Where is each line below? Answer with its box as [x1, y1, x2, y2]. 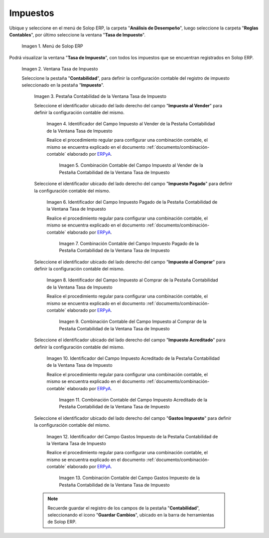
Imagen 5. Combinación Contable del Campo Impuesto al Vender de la [59, 162, 204, 168]
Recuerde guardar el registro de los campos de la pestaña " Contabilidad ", [47, 505, 200, 511]
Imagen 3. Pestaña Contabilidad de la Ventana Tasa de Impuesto [34, 93, 167, 99]
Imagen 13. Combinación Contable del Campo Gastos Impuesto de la [59, 475, 200, 481]
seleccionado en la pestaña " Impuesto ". [21, 82, 105, 88]
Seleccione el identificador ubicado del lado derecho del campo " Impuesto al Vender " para [34, 102, 223, 108]
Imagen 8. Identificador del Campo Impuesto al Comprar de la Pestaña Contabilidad [46, 277, 219, 283]
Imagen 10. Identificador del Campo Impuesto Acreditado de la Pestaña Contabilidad [46, 355, 220, 361]
